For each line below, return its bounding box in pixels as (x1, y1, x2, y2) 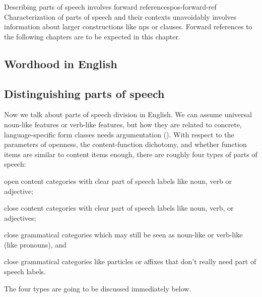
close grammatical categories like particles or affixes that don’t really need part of (4, 256, 256, 267)
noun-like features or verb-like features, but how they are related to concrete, (4, 119, 242, 129)
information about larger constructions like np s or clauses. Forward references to (4, 21, 252, 32)
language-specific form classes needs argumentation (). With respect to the (4, 129, 234, 139)
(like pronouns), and (4, 239, 67, 250)
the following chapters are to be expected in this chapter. (4, 31, 180, 41)
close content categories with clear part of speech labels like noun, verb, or (4, 203, 234, 213)
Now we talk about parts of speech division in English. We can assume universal (4, 109, 252, 120)
